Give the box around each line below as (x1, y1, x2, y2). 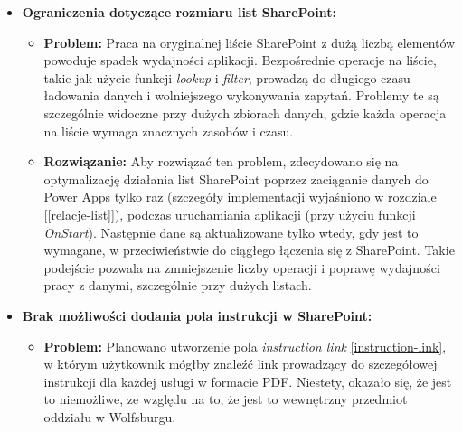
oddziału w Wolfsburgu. (43, 407, 176, 426)
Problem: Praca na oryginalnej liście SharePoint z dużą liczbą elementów (43, 33, 456, 52)
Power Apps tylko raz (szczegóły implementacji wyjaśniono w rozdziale (43, 187, 437, 206)
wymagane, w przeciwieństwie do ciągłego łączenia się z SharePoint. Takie (43, 240, 455, 259)
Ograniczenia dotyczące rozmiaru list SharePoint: (22, 3, 336, 21)
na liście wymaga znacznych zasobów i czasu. (43, 121, 294, 140)
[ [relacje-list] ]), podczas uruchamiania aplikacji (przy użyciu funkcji (43, 204, 416, 223)
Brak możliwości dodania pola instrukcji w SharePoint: (22, 305, 372, 324)
